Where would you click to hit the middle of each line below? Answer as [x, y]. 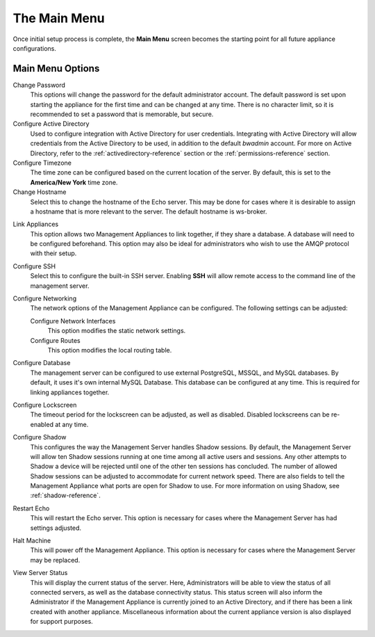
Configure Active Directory [51, 124]
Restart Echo [31, 508]
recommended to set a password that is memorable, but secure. [122, 114]
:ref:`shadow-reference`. [65, 495]
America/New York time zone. [74, 182]
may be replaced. [55, 560]
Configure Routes [55, 340]
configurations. [35, 48]
